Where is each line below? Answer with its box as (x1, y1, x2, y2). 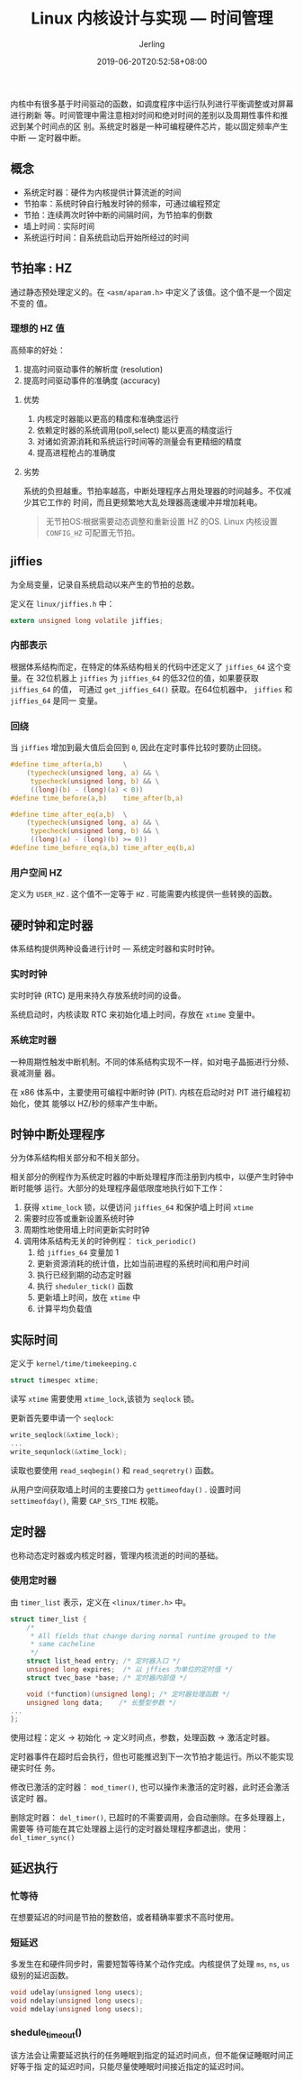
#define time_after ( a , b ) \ (10, 760, 128, 769)
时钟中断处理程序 (10, 1126, 105, 1141)
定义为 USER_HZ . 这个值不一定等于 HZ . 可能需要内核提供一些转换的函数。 (10, 889, 278, 900)
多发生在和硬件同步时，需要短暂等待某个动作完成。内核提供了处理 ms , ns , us (10, 1958, 290, 1970)
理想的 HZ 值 (10, 322, 66, 334)
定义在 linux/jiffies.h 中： (10, 598, 115, 609)
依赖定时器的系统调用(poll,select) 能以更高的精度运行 (36, 425, 233, 435)
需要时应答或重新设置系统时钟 (22, 1214, 134, 1224)
